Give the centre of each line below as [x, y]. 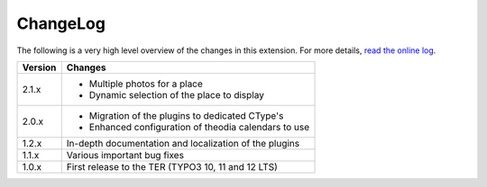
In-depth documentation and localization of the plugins [183, 143]
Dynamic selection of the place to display [177, 94]
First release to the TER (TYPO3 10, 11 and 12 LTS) [172, 166]
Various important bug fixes [125, 155]
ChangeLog [61, 23]
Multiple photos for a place [146, 84]
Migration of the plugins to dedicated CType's [186, 115]
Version [39, 67]
